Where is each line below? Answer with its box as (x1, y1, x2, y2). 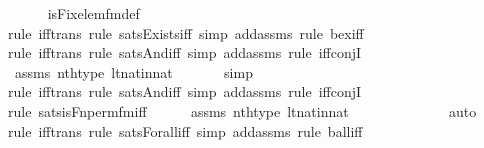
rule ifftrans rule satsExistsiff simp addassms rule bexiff (8, 22, 364, 43)
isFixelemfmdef (47, 3, 140, 23)
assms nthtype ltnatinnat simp (14, 61, 253, 82)
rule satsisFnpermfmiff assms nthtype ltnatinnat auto (8, 100, 477, 121)
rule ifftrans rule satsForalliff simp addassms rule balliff (8, 120, 363, 141)
